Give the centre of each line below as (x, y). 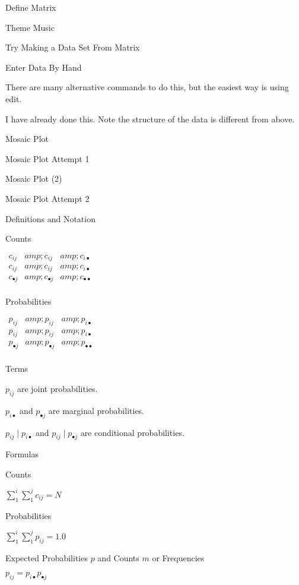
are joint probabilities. (57, 388)
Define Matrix (31, 7)
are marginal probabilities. (96, 410)
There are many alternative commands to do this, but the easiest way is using (147, 87)
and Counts (118, 557)
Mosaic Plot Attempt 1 (47, 158)
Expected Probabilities (47, 557)
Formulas (22, 454)
